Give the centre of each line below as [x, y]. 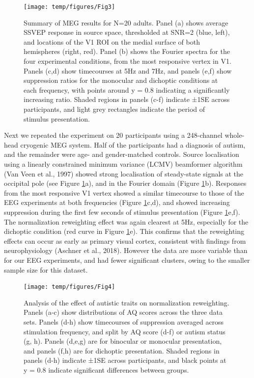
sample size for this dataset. [46, 269]
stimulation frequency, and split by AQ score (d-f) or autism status [125, 331]
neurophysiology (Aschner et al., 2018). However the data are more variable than [126, 250]
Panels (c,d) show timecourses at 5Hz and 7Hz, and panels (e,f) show [128, 70]
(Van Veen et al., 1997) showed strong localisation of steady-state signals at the [124, 173]
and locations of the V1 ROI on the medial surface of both [112, 41]
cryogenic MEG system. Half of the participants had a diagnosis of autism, [133, 144]
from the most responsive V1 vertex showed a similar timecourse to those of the [124, 192]
